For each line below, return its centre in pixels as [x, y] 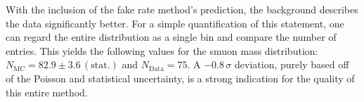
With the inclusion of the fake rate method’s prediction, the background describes [182, 9]
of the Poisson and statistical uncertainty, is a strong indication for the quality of [180, 78]
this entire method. [47, 92]
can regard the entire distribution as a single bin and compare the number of [171, 37]
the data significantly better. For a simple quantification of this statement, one [175, 23]
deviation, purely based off [292, 64]
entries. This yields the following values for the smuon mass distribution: [162, 50]
